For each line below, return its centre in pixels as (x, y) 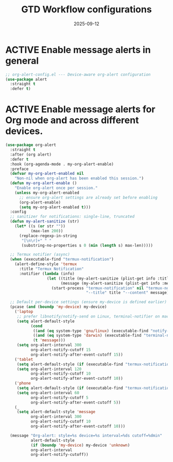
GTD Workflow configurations (86, 10)
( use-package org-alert (31, 145)
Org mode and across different (72, 121)
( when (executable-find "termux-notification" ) (62, 260)
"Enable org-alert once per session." (56, 188)
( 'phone (23, 383)
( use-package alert (26, 79)
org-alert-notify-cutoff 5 (59, 398)
